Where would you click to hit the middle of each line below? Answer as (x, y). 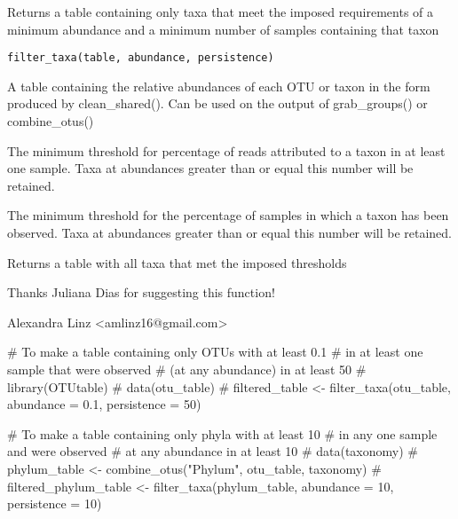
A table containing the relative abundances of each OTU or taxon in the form (219, 86)
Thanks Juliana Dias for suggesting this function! (141, 292)
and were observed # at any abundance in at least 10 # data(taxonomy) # (213, 451)
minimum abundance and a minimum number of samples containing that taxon (223, 29)
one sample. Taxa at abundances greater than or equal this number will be (210, 168)
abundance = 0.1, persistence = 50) (104, 404)
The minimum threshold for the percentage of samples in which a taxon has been (228, 215)
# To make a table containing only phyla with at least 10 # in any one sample (222, 433)
